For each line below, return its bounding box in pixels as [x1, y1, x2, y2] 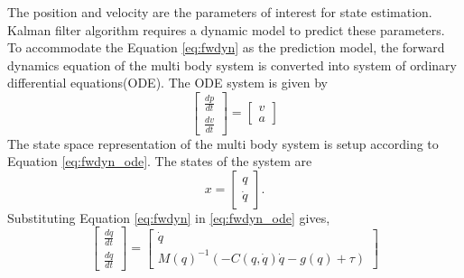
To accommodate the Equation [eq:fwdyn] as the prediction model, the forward [7, 38, 445, 57]
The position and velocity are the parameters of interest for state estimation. [7, 3, 432, 21]
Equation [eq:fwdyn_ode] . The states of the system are [7, 152, 312, 171]
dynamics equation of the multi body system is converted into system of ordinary [7, 55, 457, 74]
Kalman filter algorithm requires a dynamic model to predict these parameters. [7, 20, 445, 39]
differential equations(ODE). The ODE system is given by [7, 73, 329, 92]
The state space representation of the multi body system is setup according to [7, 134, 439, 153]
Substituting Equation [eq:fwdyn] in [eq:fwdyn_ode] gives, [7, 208, 330, 227]
